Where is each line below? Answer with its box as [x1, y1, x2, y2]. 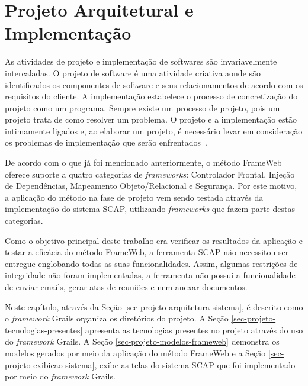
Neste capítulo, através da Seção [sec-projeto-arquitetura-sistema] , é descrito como [5, 300, 303, 313]
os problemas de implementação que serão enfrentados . [5, 136, 207, 149]
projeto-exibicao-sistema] [5, 358, 95, 371]
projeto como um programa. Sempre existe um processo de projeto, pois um [5, 101, 280, 114]
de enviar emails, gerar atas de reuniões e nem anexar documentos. [5, 281, 248, 292]
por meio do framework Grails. [5, 370, 115, 382]
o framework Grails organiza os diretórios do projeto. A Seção [5, 312, 229, 324]
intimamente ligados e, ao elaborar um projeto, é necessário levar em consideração [5, 124, 303, 137]
